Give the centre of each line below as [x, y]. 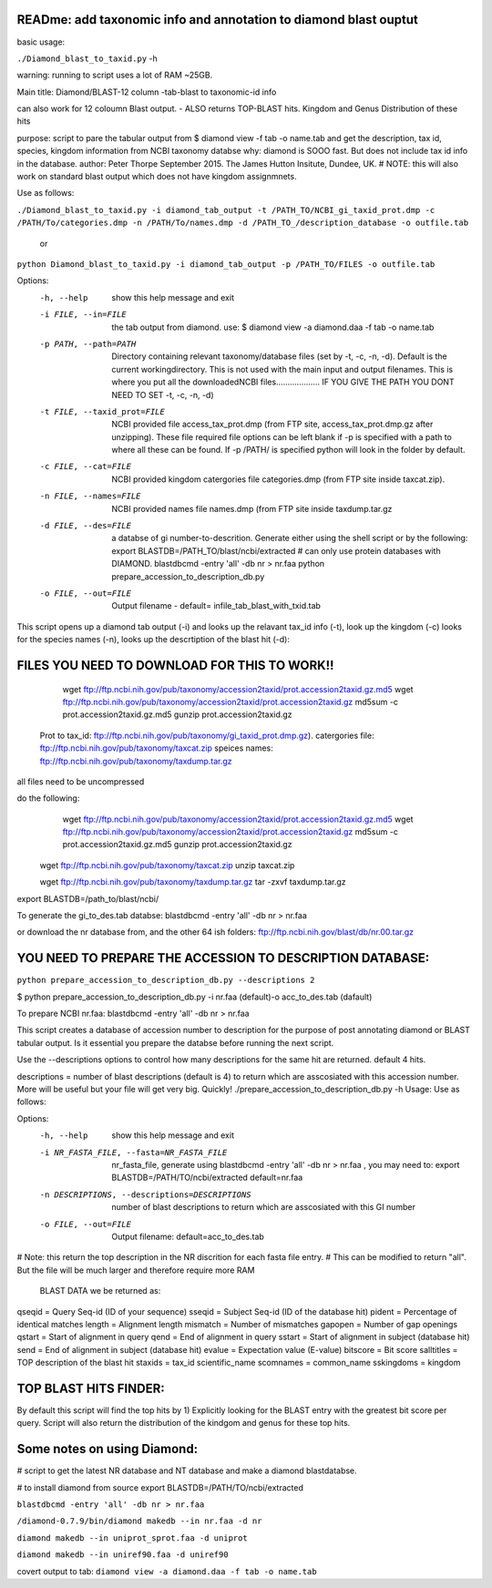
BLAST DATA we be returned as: [100, 1291]
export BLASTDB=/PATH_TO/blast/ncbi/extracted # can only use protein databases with [276, 550]
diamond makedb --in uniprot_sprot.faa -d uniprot [132, 1538]
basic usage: [41, 42]
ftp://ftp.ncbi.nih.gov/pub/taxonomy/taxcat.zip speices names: [156, 748]
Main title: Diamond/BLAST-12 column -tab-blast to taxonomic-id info [147, 92]
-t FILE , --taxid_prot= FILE [102, 411]
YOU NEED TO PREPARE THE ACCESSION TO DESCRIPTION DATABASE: [223, 958]
